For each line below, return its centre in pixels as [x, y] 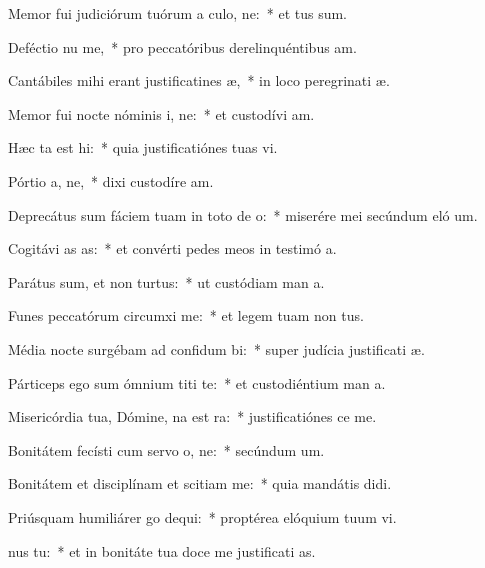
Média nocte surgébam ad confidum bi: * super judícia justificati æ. [216, 348]
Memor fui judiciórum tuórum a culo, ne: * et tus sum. [178, 13]
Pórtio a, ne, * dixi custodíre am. [111, 180]
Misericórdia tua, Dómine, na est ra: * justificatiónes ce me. [192, 416]
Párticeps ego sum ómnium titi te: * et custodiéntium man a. [197, 382]
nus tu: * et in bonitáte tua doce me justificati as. [162, 550]
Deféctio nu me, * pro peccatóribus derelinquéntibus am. [182, 46]
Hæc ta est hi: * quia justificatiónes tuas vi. [143, 147]
